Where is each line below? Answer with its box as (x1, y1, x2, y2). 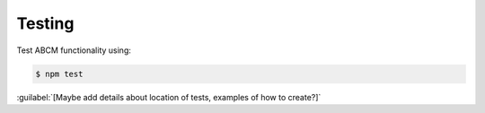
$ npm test (35, 68, 84, 79)
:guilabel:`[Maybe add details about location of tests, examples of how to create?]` (16, 91, 322, 102)
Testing (16, 13, 75, 33)
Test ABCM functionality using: (16, 45, 132, 56)
